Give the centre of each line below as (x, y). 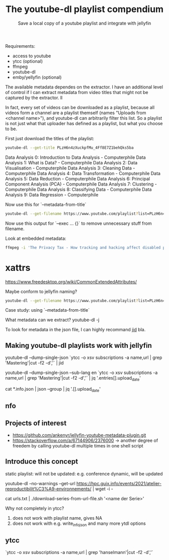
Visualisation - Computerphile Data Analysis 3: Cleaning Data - (70, 168)
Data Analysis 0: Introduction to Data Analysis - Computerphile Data (75, 157)
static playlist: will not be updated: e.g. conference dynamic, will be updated (84, 474)
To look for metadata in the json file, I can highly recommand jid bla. (75, 330)
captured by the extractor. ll (34, 98)
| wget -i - (103, 489)
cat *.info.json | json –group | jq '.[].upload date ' (53, 389)
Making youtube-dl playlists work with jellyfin (79, 345)
